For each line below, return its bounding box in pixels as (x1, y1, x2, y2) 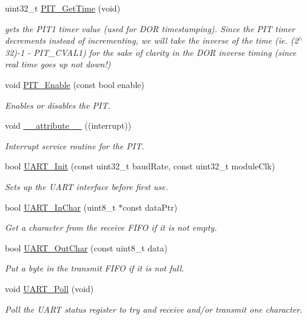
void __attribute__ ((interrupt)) (5, 119, 132, 132)
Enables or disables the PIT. (5, 98, 110, 111)
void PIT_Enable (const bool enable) (5, 78, 144, 90)
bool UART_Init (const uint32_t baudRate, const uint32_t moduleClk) (5, 160, 275, 172)
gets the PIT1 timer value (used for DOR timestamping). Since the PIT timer (5, 22, 295, 35)
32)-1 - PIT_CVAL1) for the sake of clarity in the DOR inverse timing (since (5, 46, 297, 58)
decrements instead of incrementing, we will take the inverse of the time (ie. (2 (5, 34, 299, 47)
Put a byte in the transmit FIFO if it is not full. (5, 262, 184, 274)
